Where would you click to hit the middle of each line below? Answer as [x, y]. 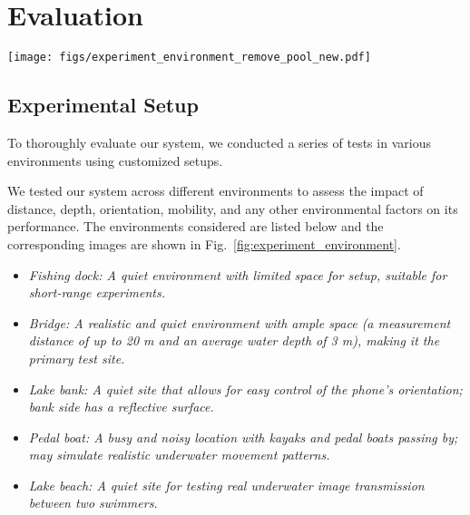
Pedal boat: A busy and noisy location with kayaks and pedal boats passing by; [243, 437]
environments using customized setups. [115, 160]
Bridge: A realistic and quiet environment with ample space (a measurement [240, 322]
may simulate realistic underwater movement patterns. [179, 455]
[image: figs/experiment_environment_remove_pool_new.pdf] [189, 58]
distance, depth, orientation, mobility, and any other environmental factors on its [233, 208]
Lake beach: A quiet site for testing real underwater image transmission [226, 485]
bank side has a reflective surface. [121, 407]
